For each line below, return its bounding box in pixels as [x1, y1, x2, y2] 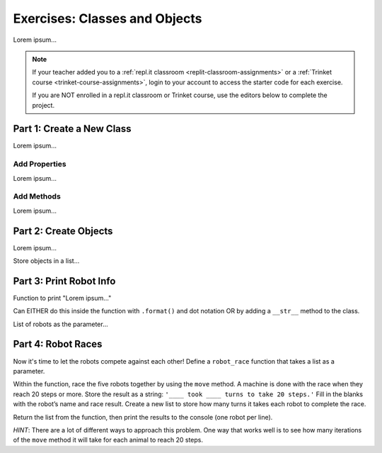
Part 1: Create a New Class [13, 123, 132, 135]
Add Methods [13, 191, 62, 201]
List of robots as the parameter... [13, 320, 109, 328]
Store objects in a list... [13, 256, 80, 265]
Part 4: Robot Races [13, 338, 103, 350]
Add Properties [13, 160, 66, 169]
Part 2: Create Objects [13, 225, 113, 237]
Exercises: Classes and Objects [13, 11, 202, 26]
